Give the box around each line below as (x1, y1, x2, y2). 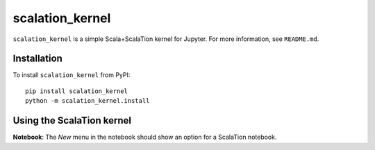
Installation (12, 53, 62, 65)
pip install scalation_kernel (25, 87, 128, 95)
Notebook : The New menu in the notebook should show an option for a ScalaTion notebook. (12, 133, 277, 142)
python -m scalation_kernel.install (25, 97, 150, 105)
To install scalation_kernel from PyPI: (12, 71, 131, 79)
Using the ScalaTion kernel (12, 115, 132, 126)
